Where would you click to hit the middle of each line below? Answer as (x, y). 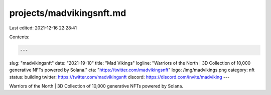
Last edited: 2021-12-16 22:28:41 (43, 28)
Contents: (19, 37)
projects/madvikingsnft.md (68, 13)
